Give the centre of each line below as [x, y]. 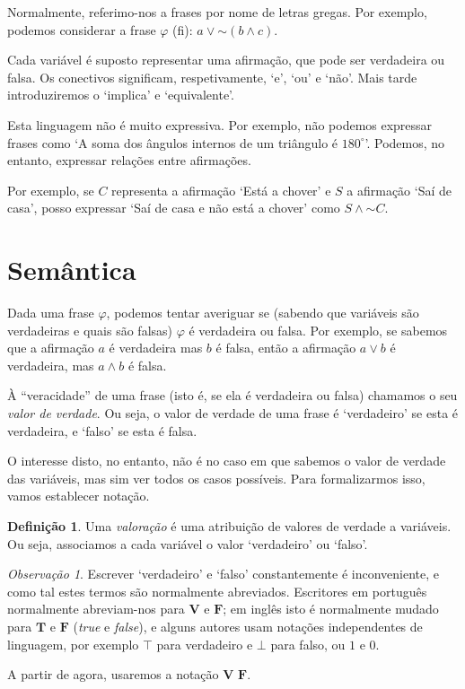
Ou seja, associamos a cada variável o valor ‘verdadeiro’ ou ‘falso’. [188, 543]
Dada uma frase [51, 313]
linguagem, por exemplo [73, 644]
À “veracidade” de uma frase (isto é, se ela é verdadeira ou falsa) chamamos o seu [232, 395]
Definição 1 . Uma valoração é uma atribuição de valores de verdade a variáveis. [229, 526]
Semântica [72, 270]
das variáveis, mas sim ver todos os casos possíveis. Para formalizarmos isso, [216, 478]
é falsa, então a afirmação [286, 348]
